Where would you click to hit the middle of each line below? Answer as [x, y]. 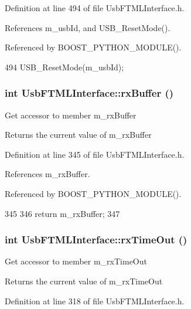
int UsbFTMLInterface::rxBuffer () [89, 93]
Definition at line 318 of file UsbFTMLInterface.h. [95, 300]
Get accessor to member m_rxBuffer [71, 115]
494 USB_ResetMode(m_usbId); [64, 67]
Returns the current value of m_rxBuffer [78, 135]
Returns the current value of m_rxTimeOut [84, 281]
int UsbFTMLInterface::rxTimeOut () [96, 240]
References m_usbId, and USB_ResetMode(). [88, 27]
